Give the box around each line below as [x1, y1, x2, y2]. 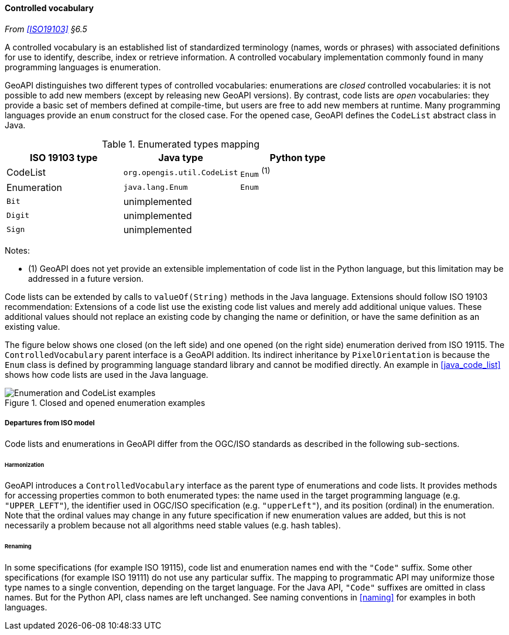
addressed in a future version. [28, 273, 144, 284]
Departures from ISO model [5, 419, 95, 428]
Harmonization [5, 461, 45, 468]
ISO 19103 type [30, 151, 98, 163]
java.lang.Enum [123, 183, 188, 192]
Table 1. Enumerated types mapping [101, 138, 260, 150]
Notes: [5, 245, 30, 255]
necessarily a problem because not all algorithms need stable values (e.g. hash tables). [5, 520, 341, 531]
